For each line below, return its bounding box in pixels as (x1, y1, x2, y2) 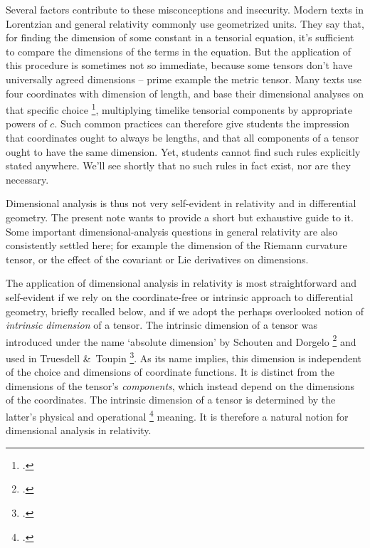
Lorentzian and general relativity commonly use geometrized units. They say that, (6, 16, 364, 31)
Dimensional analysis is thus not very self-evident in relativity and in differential (6, 196, 356, 211)
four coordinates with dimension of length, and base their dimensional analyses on (6, 85, 364, 100)
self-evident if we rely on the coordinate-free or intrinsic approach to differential (6, 289, 354, 304)
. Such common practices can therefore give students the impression (54, 116, 350, 131)
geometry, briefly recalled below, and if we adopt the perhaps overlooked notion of (6, 303, 364, 318)
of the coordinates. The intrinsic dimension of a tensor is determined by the (6, 392, 336, 407)
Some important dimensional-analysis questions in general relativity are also (6, 223, 338, 238)
